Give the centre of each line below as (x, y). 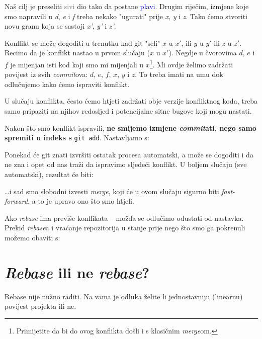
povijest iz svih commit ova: (46, 74)
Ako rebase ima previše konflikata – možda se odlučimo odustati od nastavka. (124, 218)
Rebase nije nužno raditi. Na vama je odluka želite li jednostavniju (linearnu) (124, 296)
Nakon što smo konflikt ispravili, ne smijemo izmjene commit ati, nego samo (130, 128)
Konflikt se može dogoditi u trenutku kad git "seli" (82, 43)
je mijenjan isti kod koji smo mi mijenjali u (77, 64)
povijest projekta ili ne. (40, 306)
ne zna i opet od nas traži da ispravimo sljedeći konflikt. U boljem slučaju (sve (126, 164)
